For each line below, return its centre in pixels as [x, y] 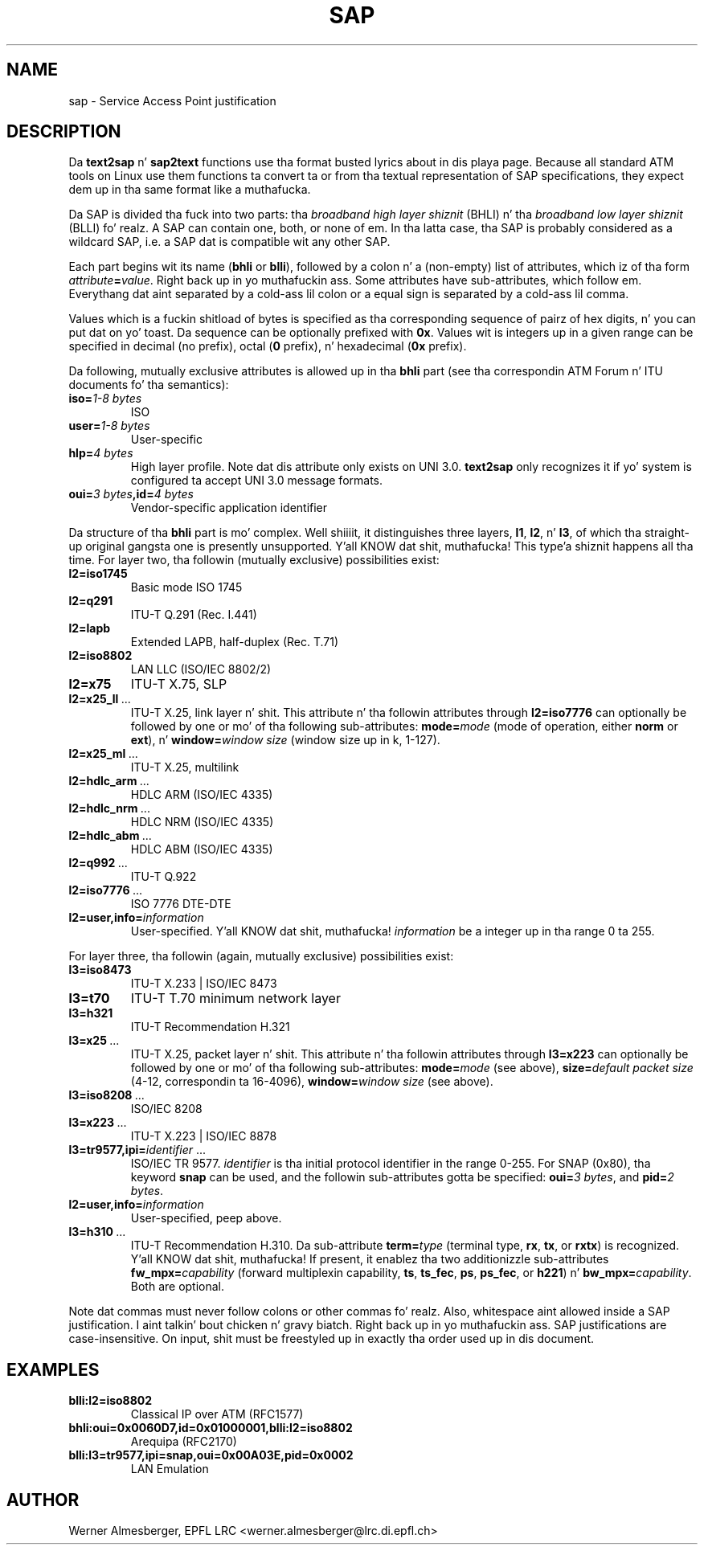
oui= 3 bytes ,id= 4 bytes [131, 494]
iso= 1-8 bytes [105, 399]
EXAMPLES [53, 1369]
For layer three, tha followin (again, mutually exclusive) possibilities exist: [261, 956]
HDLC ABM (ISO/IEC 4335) [202, 849]
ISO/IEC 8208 [166, 1109]
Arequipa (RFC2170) [184, 1442]
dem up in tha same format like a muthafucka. [190, 190]
